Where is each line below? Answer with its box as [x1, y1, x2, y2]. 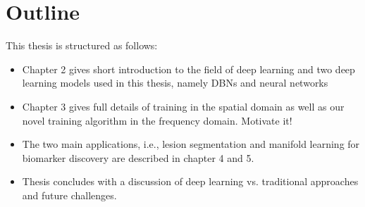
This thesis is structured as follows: [6, 38, 158, 53]
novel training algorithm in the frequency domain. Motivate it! [22, 113, 292, 127]
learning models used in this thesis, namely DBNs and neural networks [22, 75, 328, 90]
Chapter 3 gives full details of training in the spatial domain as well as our [22, 99, 345, 113]
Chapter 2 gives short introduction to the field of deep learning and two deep [22, 61, 355, 76]
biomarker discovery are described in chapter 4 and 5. [22, 150, 254, 165]
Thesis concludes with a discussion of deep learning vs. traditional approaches [22, 174, 359, 189]
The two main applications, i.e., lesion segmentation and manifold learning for [22, 137, 360, 151]
